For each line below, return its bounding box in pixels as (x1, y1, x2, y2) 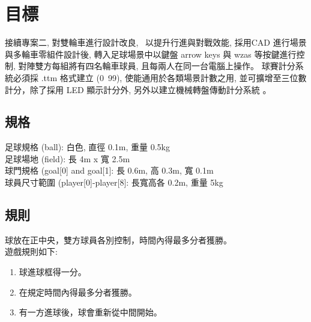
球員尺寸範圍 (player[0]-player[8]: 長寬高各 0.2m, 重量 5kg (5, 176, 223, 189)
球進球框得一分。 (19, 266, 86, 278)
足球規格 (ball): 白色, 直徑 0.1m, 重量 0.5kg (5, 141, 170, 153)
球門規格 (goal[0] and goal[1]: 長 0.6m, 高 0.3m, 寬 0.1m (5, 164, 214, 177)
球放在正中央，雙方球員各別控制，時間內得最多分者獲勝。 (5, 233, 232, 246)
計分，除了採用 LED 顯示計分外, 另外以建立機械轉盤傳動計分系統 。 (5, 83, 271, 96)
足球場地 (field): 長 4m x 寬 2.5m (5, 152, 130, 165)
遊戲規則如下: (5, 245, 58, 258)
